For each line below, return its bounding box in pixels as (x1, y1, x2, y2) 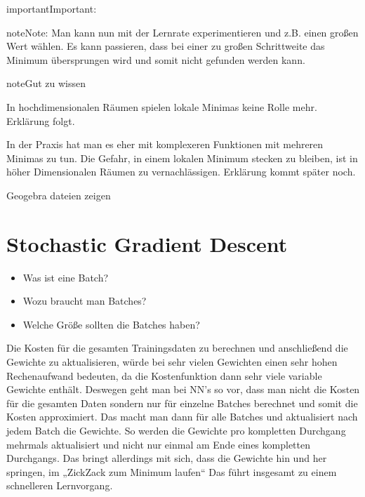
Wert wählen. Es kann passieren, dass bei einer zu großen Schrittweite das (6, 39, 325, 53)
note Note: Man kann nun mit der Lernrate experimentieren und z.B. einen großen (6, 25, 359, 39)
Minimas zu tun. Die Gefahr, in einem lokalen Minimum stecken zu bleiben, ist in (6, 150, 358, 165)
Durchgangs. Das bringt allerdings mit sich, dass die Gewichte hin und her (6, 451, 327, 465)
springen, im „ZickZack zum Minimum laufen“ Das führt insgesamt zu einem (6, 464, 337, 479)
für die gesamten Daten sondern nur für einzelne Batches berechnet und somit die (6, 395, 358, 410)
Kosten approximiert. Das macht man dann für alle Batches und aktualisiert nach (6, 409, 358, 424)
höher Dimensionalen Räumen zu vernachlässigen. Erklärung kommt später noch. (6, 164, 356, 179)
